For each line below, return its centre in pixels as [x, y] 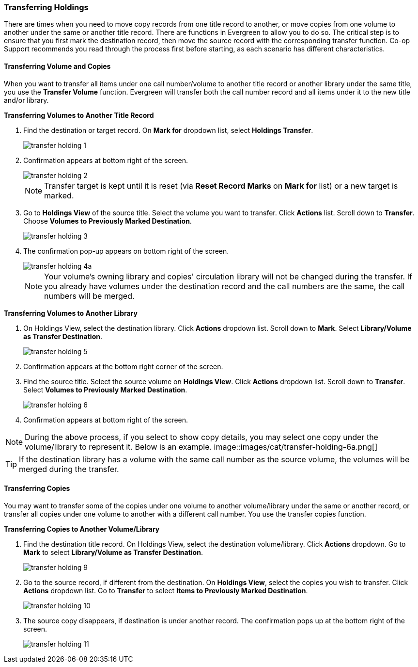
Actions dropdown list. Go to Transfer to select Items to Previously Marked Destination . [166, 590]
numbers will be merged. [89, 296]
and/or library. [26, 100]
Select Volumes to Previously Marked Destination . [105, 390]
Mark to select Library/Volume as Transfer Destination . [113, 552]
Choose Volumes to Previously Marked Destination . [108, 221]
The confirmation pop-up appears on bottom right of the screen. [126, 251]
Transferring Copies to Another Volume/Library [82, 529]
